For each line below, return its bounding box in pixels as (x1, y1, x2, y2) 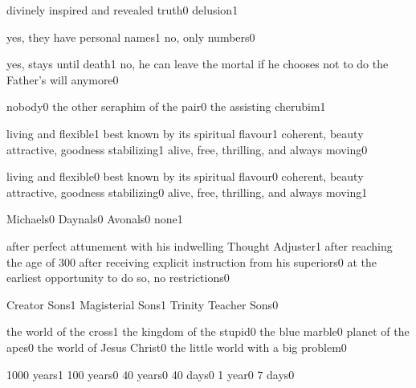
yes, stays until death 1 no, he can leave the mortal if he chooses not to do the (6, 55, 389, 72)
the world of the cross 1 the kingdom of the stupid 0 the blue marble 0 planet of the (6, 323, 410, 340)
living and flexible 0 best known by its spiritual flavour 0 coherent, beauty (6, 168, 364, 185)
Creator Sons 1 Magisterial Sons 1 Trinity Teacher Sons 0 (6, 296, 279, 312)
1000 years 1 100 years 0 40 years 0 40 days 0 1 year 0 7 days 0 (6, 366, 295, 382)
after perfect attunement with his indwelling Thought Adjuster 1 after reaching (6, 237, 393, 254)
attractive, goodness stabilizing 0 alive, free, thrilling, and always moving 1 (6, 183, 368, 200)
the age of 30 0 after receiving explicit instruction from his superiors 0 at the (6, 253, 377, 270)
